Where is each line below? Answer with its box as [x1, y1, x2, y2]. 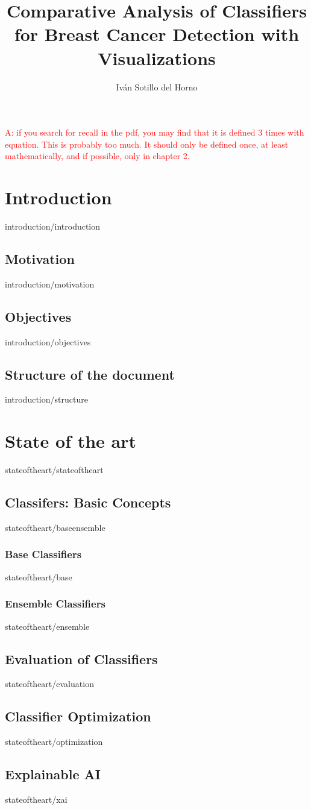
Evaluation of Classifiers [5, 649, 158, 668]
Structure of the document [5, 365, 175, 383]
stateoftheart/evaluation [5, 677, 94, 690]
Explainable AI [5, 765, 101, 783]
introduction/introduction [5, 220, 101, 232]
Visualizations [98, 45, 216, 70]
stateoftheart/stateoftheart [5, 463, 104, 476]
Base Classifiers [5, 547, 82, 562]
